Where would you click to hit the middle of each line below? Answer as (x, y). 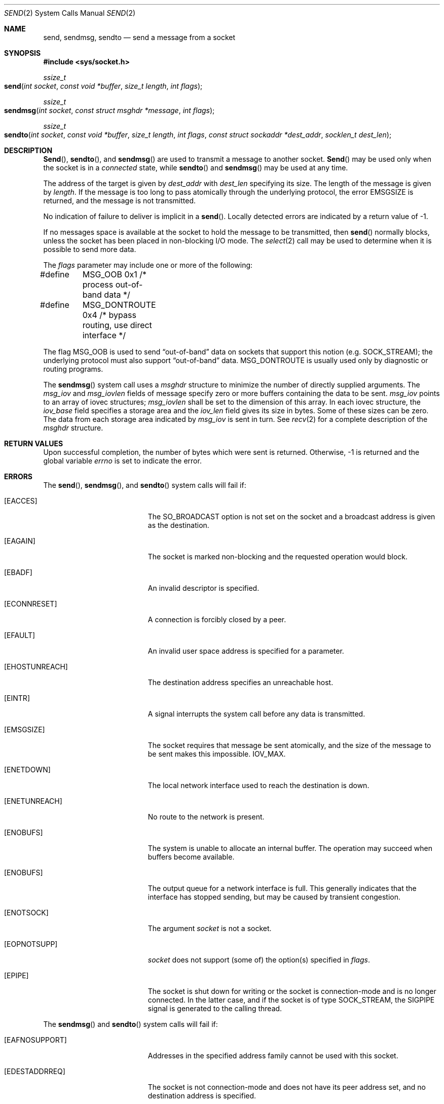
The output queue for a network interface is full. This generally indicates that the (282, 888)
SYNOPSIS (23, 53)
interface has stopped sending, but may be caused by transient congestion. (274, 897)
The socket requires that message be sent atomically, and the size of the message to (289, 745)
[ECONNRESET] (31, 604)
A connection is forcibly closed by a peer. (217, 619)
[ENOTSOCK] (26, 913)
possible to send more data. (90, 249)
